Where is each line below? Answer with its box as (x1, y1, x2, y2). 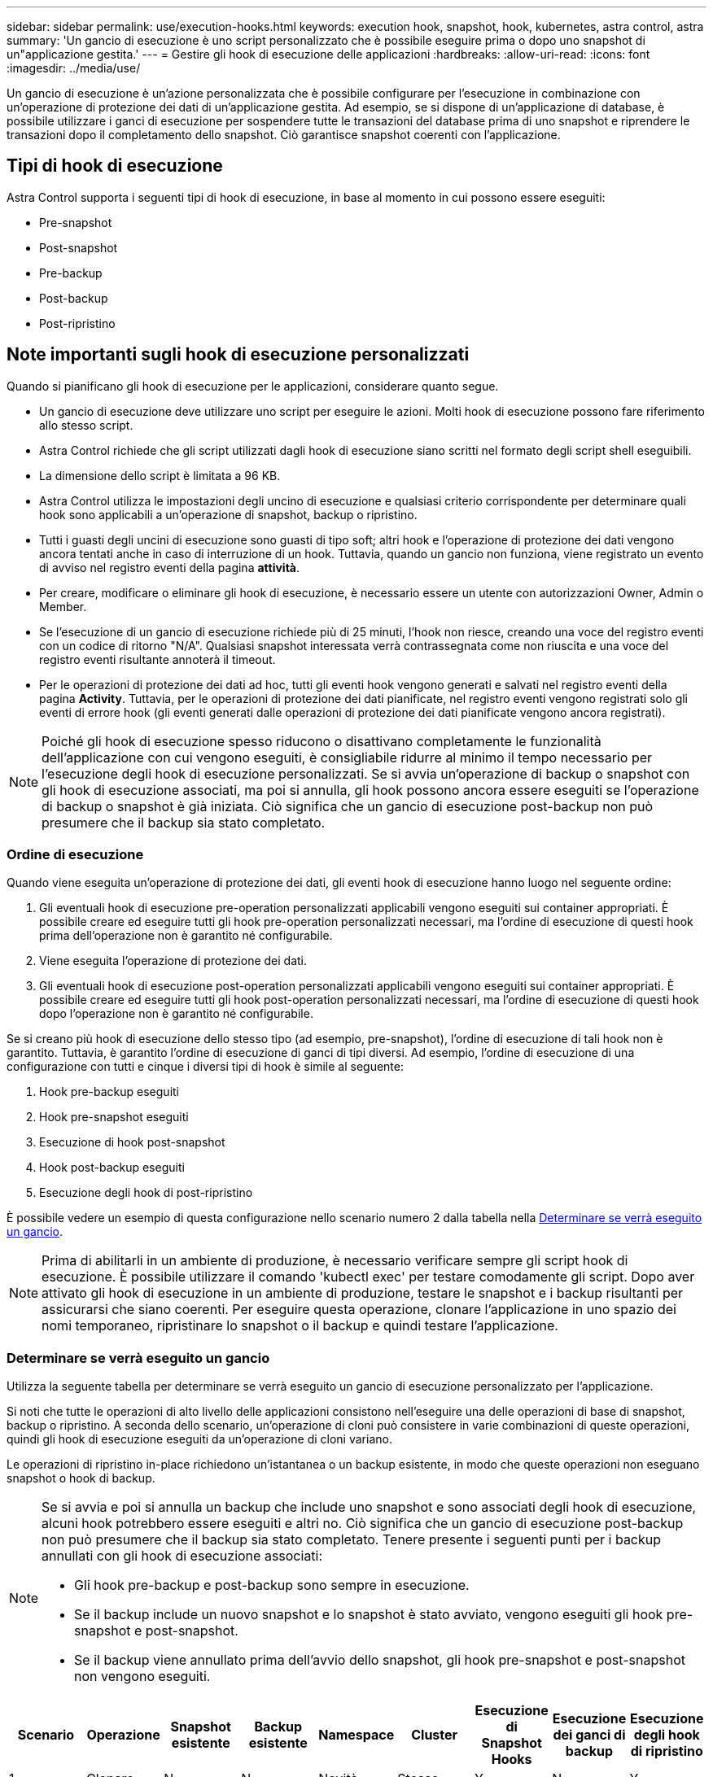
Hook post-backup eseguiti (39, 1160, 185, 1175)
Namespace (318, 1727, 395, 1744)
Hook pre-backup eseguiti (39, 1085, 180, 1099)
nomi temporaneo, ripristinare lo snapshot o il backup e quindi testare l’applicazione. (42, 1317, 558, 1334)
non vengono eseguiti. (74, 1668, 211, 1685)
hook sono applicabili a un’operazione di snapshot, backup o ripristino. (39, 507, 418, 522)
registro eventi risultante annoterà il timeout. (39, 652, 276, 666)
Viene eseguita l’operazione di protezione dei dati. (39, 954, 308, 968)
